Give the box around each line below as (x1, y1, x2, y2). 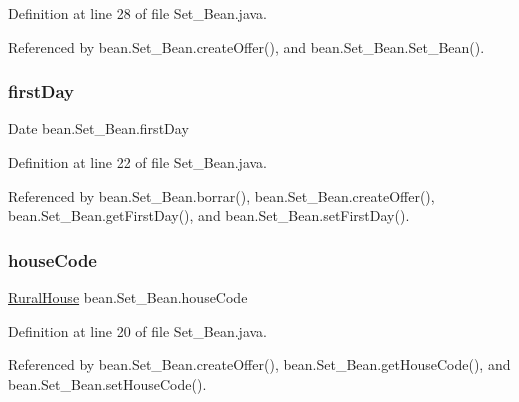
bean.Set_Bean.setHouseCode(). (8, 373, 207, 394)
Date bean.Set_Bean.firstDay (8, 118, 189, 139)
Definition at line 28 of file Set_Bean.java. (8, 3, 268, 23)
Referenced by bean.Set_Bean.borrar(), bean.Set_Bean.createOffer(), (8, 185, 435, 206)
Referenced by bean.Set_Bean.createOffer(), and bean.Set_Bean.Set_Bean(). (8, 36, 485, 57)
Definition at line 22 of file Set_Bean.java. (8, 152, 268, 172)
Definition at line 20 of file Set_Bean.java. (8, 320, 268, 341)
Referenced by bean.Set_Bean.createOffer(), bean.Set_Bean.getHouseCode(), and (8, 354, 511, 375)
